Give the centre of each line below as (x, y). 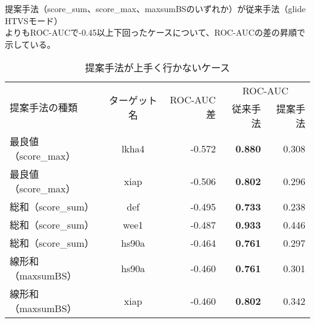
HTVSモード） (34, 20)
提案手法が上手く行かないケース (157, 68)
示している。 (30, 44)
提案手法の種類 (44, 107)
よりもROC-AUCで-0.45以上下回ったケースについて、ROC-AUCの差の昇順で (155, 32)
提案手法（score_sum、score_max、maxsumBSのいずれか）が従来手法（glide (155, 8)
